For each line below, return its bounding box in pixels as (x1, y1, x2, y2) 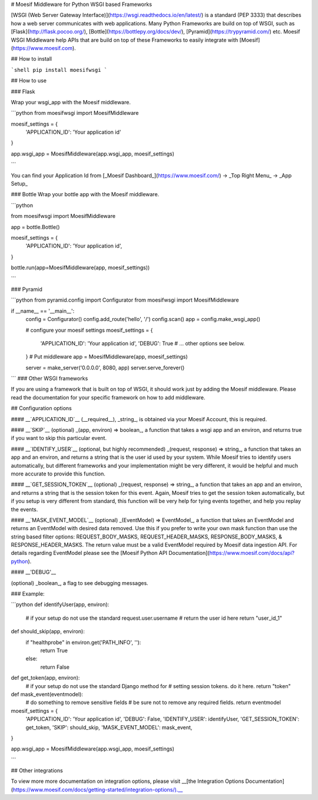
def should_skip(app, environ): (11, 628, 85, 635)
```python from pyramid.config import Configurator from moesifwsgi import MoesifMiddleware (11, 296, 240, 303)
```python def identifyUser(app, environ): (11, 601, 110, 608)
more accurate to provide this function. (11, 470, 106, 477)
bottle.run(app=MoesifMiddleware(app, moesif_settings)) (11, 264, 150, 271)
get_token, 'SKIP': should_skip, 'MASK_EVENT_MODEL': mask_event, (25, 723, 193, 730)
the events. (11, 505, 38, 513)
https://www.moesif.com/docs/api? (209, 550, 294, 557)
